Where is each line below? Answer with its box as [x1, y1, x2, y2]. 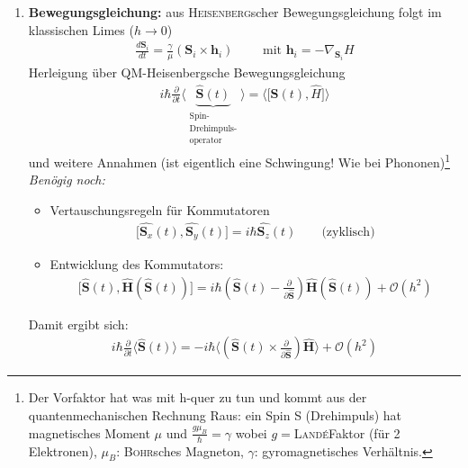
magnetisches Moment [28, 423, 150, 442]
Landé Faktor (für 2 [293, 423, 400, 442]
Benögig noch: [28, 170, 105, 189]
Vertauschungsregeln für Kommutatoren [49, 200, 270, 219]
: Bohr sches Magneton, [116, 441, 244, 460]
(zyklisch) [321, 225, 375, 238]
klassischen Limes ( [28, 20, 134, 39]
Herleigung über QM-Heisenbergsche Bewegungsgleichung [28, 63, 346, 81]
